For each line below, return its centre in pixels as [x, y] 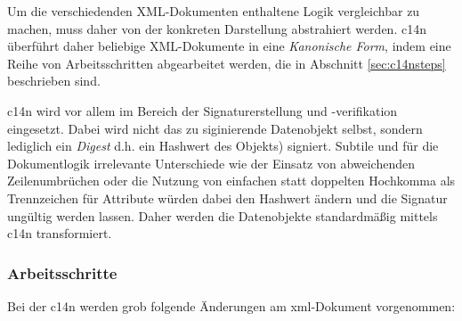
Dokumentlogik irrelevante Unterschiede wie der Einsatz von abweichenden [211, 163]
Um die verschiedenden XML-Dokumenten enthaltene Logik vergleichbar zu [214, 11]
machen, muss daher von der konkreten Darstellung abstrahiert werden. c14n [217, 28]
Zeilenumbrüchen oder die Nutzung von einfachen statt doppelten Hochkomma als [231, 181]
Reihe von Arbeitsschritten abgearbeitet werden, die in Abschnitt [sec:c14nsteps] [227, 63]
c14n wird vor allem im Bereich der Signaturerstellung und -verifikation [203, 110]
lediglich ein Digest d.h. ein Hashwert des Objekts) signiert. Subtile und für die [223, 146]
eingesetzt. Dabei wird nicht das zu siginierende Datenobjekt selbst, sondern [215, 128]
